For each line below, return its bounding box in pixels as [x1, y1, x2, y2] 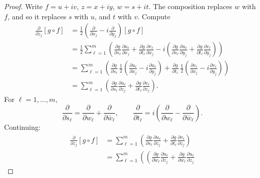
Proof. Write [4, 1, 43, 11]
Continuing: [4, 121, 41, 132]
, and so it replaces [7, 11, 67, 21]
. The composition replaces [149, 1, 233, 11]
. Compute [137, 11, 170, 21]
